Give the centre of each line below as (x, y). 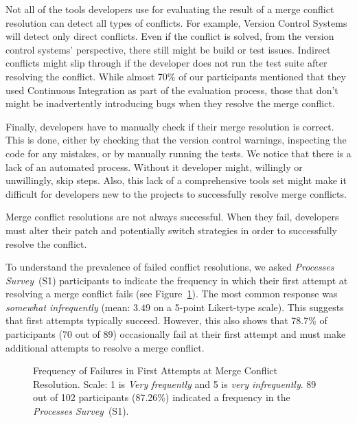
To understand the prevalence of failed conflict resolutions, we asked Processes (170, 267)
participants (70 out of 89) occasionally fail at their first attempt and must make (176, 334)
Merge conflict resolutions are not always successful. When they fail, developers (172, 217)
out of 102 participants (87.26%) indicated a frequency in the (162, 397)
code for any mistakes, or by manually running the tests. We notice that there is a (178, 153)
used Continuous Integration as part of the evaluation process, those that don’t (172, 90)
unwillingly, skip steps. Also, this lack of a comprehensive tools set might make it (176, 180)
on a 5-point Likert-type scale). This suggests (249, 307)
